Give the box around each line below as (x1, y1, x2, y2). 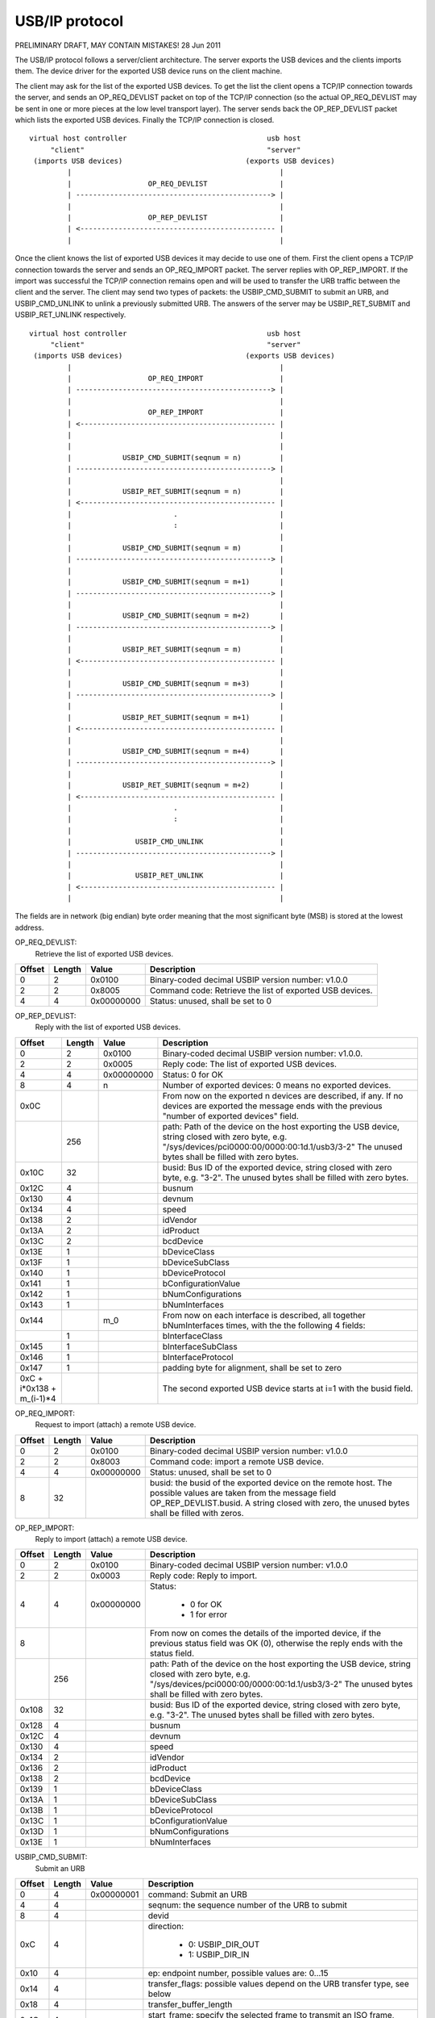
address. (14, 923, 44, 932)
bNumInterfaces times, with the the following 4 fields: (162, 1320, 366, 1331)
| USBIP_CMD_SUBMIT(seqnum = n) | (67, 453, 284, 462)
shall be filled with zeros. (149, 1507, 245, 1518)
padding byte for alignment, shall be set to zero (162, 1362, 342, 1373)
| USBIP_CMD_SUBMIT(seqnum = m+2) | (67, 611, 284, 621)
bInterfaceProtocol (162, 1351, 234, 1363)
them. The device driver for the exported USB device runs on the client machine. (14, 66, 283, 76)
